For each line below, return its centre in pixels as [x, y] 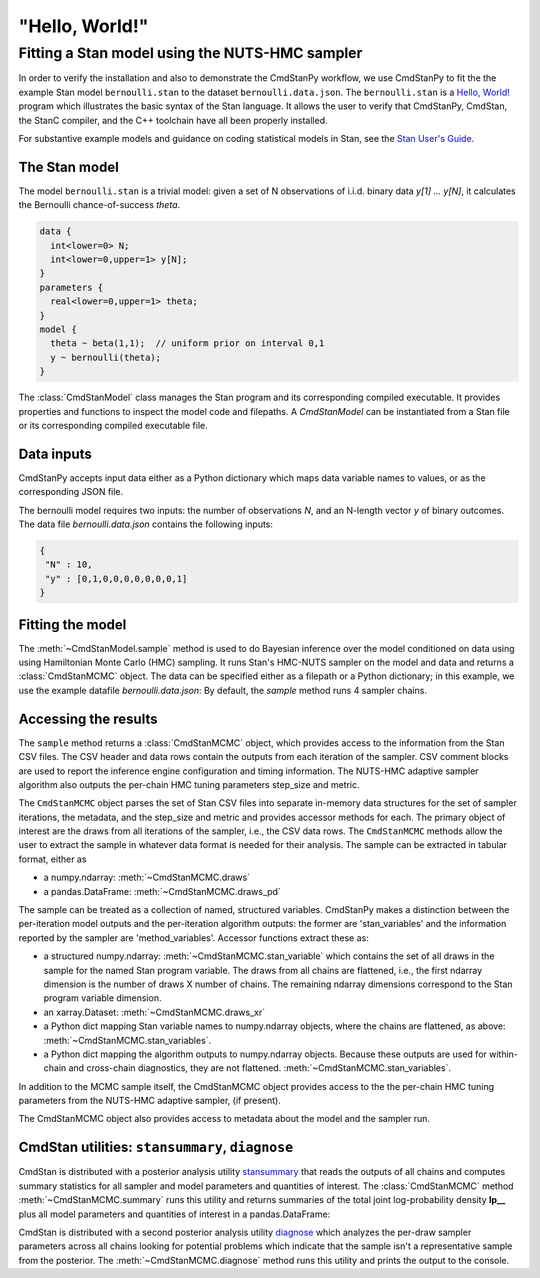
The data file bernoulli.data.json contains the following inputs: [146, 524]
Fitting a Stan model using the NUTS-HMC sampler [190, 53]
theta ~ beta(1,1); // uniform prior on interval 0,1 [187, 343]
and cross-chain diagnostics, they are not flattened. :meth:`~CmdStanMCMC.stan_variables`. [260, 1068]
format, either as [52, 859]
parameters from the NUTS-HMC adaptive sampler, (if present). [150, 1101]
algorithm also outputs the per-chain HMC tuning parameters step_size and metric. [189, 784]
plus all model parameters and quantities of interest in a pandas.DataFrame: [174, 1214]
